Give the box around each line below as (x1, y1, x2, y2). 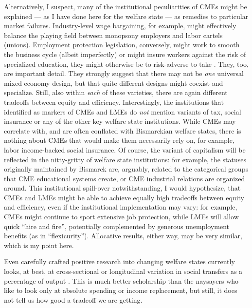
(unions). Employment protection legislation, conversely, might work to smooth (4, 39, 240, 50)
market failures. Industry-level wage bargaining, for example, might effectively (4, 20, 236, 31)
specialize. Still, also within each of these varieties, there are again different (4, 87, 228, 97)
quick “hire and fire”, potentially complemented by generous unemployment (4, 221, 229, 231)
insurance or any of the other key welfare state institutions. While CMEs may (4, 116, 236, 126)
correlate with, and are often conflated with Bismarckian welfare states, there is (4, 125, 241, 135)
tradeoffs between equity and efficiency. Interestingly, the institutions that (4, 96, 224, 107)
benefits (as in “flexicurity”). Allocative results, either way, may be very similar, (4, 231, 242, 241)
